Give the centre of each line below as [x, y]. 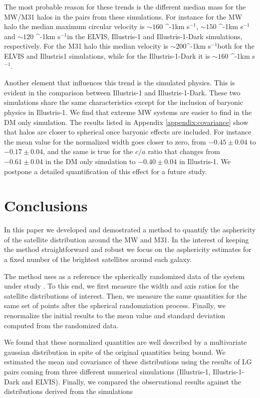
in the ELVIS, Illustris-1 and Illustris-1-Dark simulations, [155, 36]
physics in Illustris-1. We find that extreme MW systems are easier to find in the [128, 112]
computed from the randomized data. [61, 325]
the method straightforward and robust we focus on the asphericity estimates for [128, 249]
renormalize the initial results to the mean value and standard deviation [115, 315]
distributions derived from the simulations [69, 391]
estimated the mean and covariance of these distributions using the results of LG [128, 362]
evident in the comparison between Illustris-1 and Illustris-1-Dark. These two [122, 92]
